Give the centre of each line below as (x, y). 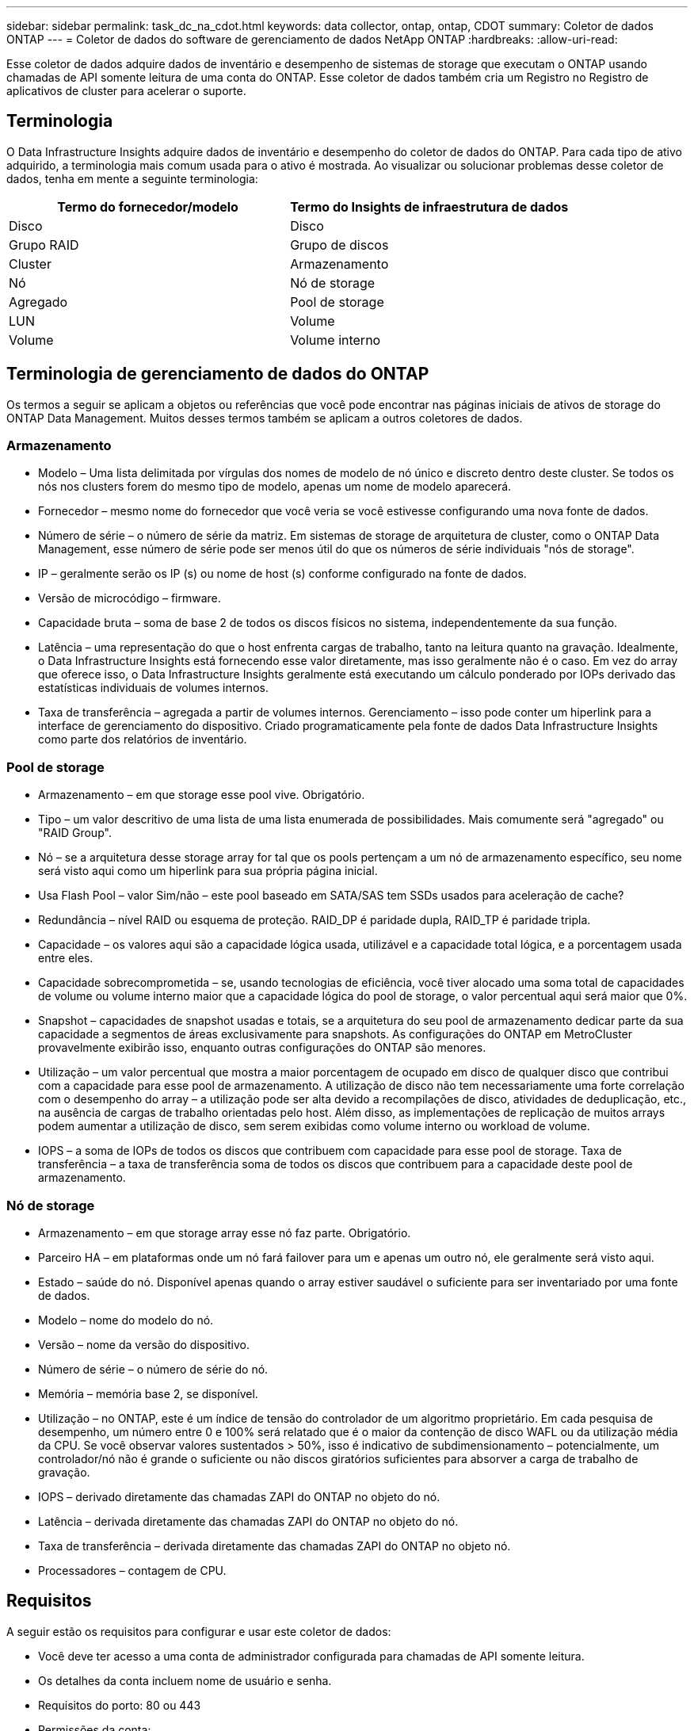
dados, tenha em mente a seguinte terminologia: (132, 178)
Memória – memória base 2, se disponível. (148, 1393)
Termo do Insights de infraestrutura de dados (429, 206)
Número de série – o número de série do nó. (153, 1369)
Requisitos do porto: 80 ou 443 (120, 1705)
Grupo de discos (339, 245)
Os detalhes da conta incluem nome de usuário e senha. (185, 1680)
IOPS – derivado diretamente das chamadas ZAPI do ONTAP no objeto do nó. (239, 1496)
